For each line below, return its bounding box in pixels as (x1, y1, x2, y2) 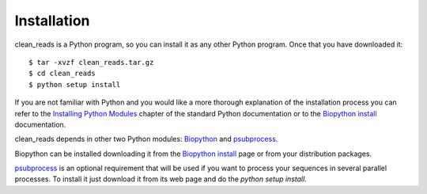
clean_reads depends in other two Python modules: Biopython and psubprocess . (14, 135, 278, 144)
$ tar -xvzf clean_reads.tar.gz (28, 58, 154, 67)
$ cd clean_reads (28, 69, 96, 78)
